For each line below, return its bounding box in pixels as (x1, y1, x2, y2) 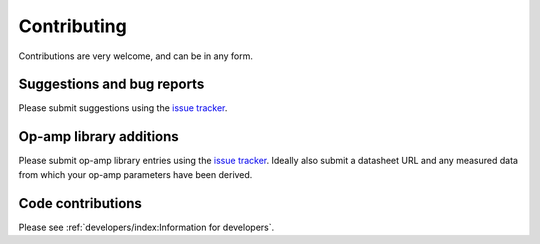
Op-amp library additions (18, 128, 179, 145)
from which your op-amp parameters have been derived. (18, 168, 253, 180)
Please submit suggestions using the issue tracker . (18, 102, 228, 114)
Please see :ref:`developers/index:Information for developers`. (18, 221, 275, 233)
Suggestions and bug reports (18, 76, 205, 93)
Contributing (18, 15, 127, 37)
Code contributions (18, 195, 142, 212)
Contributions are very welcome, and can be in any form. (18, 50, 254, 62)
